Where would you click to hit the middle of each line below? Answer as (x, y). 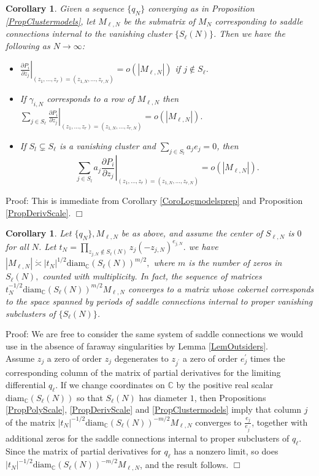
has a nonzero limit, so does (226, 451)
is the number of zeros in (235, 263)
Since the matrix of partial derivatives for (83, 451)
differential (26, 385)
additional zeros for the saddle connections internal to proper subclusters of (148, 438)
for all (17, 246)
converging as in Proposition (201, 8)
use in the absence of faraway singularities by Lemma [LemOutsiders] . (137, 346)
